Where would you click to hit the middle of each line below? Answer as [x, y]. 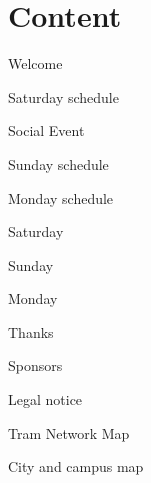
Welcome [35, 63]
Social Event [46, 130]
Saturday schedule [63, 96]
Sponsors [35, 365]
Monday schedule [61, 197]
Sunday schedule [58, 163]
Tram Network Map [69, 432]
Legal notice [45, 399]
